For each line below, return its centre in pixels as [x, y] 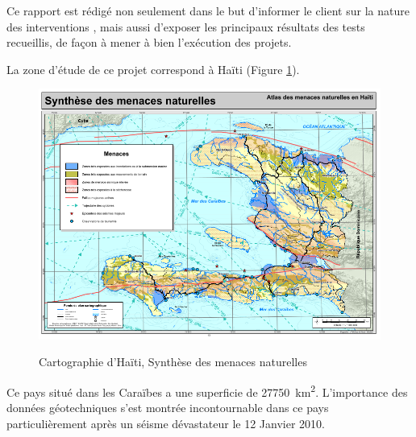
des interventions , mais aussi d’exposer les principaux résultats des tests [186, 26]
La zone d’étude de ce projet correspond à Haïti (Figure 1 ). [153, 69]
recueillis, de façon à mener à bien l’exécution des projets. [149, 42]
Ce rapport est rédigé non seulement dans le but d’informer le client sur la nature [208, 10]
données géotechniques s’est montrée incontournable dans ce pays [168, 408]
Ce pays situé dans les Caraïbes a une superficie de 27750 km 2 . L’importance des [207, 391]
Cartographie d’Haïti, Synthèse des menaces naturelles [173, 362]
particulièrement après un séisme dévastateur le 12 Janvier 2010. [166, 423]
